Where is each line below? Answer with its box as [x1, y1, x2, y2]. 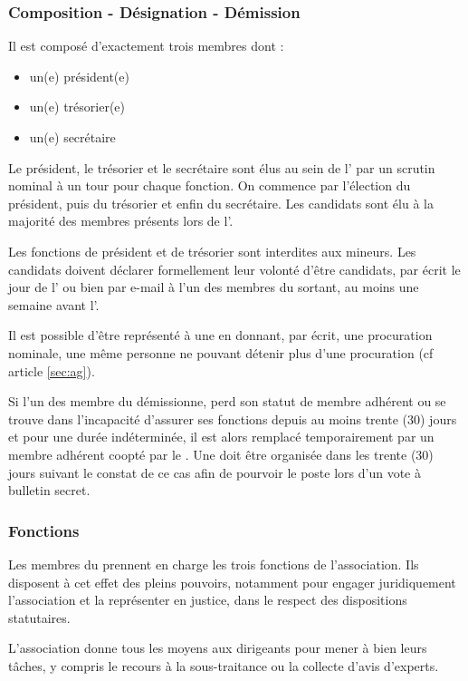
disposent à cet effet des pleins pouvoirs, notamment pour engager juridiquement [8, 572, 456, 591]
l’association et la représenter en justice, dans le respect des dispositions [8, 590, 407, 609]
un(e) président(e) [29, 66, 129, 85]
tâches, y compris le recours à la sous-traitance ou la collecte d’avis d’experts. [8, 656, 439, 675]
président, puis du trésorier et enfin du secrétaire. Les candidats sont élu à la [8, 193, 434, 212]
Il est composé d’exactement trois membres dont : [8, 36, 284, 55]
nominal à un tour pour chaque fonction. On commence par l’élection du [8, 176, 411, 195]
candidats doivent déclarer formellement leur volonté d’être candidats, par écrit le [8, 259, 461, 278]
